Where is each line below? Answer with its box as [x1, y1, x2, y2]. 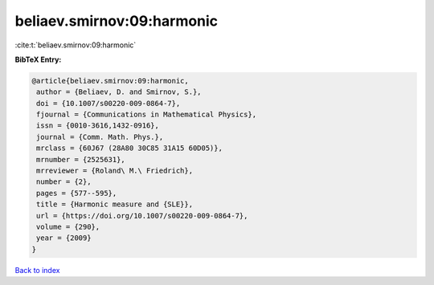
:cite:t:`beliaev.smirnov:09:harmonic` [14, 40, 137, 50]
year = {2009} [36, 234, 92, 242]
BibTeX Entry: [14, 55, 62, 64]
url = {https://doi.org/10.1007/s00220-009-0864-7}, [36, 211, 248, 220]
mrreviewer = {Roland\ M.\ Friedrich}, [36, 166, 193, 176]
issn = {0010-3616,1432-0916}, [36, 121, 160, 130]
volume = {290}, [36, 222, 100, 231]
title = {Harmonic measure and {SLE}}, [36, 200, 193, 209]
